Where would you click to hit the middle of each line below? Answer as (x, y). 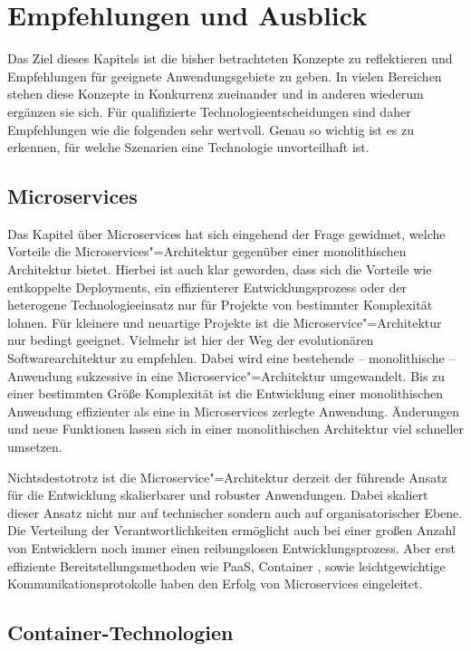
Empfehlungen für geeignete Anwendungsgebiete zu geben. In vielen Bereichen (225, 76)
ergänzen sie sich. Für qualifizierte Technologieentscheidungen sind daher (209, 111)
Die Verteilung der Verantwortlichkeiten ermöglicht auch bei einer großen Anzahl (232, 530)
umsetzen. (35, 447)
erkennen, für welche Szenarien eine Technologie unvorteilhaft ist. (188, 147)
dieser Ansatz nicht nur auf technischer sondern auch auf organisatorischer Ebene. (235, 512)
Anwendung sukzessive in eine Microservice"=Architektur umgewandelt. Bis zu (226, 375)
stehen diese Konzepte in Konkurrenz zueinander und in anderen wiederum (216, 94)
